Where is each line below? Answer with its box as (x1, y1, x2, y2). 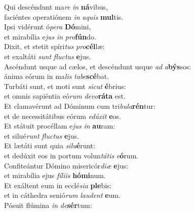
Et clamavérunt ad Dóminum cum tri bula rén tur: (4, 100, 155, 111)
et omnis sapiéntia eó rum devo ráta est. (4, 91, 126, 101)
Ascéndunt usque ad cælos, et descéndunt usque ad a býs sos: (4, 61, 191, 71)
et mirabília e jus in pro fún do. (4, 31, 96, 41)
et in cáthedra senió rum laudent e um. (4, 190, 121, 200)
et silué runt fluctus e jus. (4, 130, 79, 141)
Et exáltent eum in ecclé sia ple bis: (4, 180, 112, 190)
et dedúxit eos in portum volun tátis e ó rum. (4, 150, 139, 160)
